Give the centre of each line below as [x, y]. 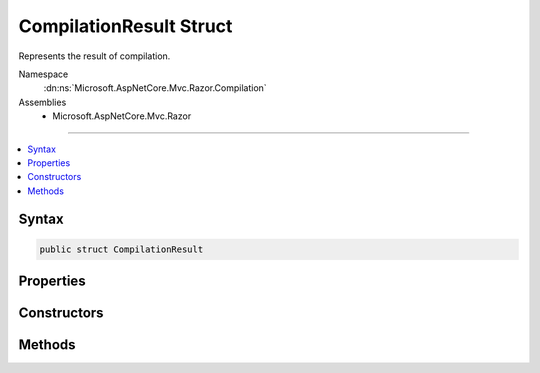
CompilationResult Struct [125, 26]
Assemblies [42, 102]
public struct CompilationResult [121, 249]
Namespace [43, 74]
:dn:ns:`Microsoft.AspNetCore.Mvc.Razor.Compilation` [155, 88]
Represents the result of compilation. [94, 56]
